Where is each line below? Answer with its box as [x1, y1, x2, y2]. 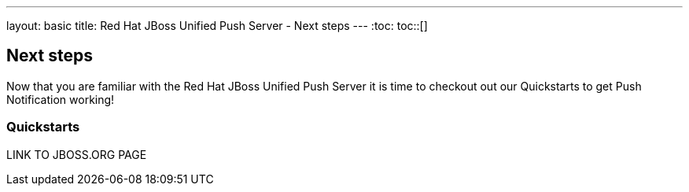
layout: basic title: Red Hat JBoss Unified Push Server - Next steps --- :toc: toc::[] [6, 19, 428, 32]
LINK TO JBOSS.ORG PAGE [6, 147, 147, 161]
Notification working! [6, 92, 115, 106]
